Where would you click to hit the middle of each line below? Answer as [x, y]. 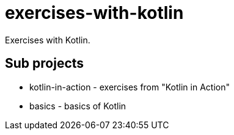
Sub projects [45, 64]
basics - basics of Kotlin [78, 106]
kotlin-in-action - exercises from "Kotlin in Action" [130, 87]
